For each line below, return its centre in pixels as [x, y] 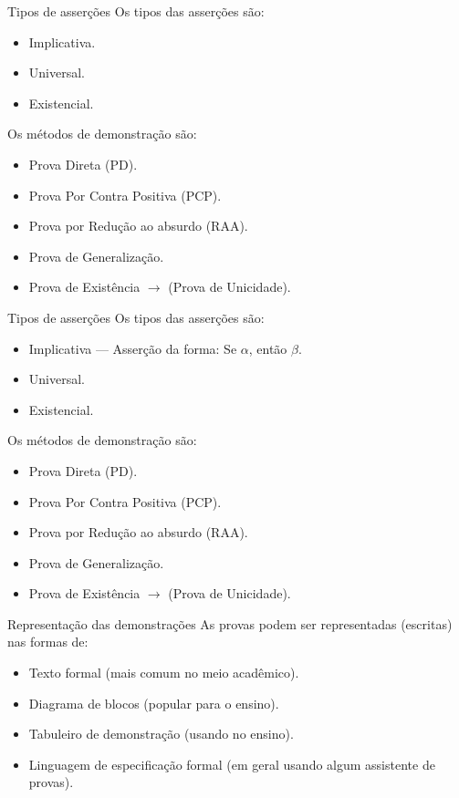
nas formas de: [48, 642]
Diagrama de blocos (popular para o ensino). [154, 703]
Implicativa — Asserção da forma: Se [133, 348]
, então [268, 348]
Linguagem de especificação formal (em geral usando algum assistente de [232, 764]
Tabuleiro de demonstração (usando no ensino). [161, 734]
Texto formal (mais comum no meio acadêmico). [164, 673]
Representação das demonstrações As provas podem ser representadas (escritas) [230, 623]
